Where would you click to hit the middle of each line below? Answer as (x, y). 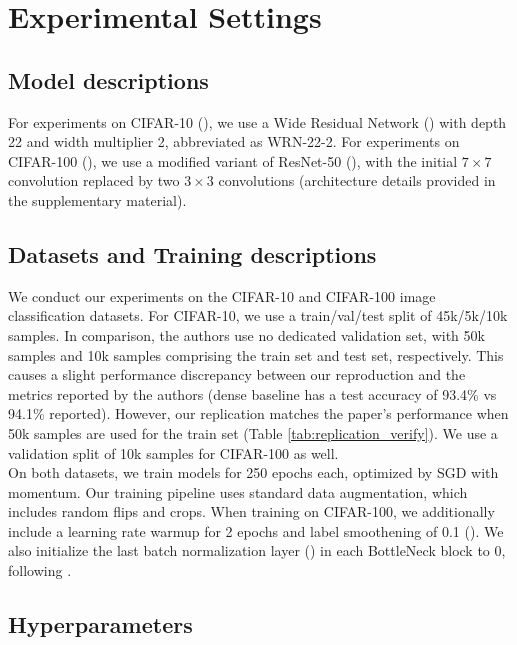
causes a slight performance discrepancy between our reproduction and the (237, 374)
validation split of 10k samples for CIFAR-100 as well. (173, 452)
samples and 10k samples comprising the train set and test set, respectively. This (256, 354)
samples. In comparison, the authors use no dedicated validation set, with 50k (246, 334)
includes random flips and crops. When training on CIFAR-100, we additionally (251, 511)
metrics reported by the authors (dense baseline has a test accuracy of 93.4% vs (252, 393)
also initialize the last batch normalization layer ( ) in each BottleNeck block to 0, (257, 550)
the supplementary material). (97, 199)
